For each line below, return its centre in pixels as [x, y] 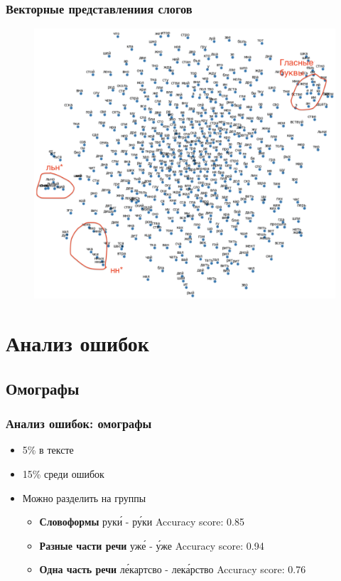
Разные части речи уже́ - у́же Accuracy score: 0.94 [152, 545]
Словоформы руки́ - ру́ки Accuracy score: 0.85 [142, 522]
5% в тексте [48, 450]
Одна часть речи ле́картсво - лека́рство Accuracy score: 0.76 [173, 569]
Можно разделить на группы [84, 497]
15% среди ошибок [63, 474]
